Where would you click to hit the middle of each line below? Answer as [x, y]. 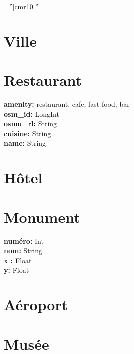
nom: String [23, 251]
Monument [42, 217]
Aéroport [36, 305]
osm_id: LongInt [32, 114]
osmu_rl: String [31, 124]
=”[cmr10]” [21, 6]
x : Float [18, 260]
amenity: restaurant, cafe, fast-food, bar [67, 104]
